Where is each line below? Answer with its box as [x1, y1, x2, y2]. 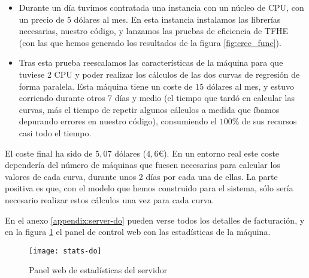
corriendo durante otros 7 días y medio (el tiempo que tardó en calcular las [19, 91, 295, 104]
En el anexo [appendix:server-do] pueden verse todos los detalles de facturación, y [5, 213, 305, 226]
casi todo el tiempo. [19, 126, 92, 139]
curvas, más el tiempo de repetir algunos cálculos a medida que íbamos [19, 103, 280, 115]
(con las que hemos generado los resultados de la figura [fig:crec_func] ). [19, 36, 281, 48]
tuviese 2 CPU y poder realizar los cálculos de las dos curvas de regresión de [19, 68, 300, 80]
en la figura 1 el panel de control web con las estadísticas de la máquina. [5, 225, 271, 238]
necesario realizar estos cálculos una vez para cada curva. [5, 193, 214, 206]
